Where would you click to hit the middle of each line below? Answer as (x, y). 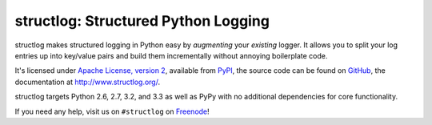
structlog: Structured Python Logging (142, 21)
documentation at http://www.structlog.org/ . (87, 82)
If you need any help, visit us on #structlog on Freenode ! (112, 111)
